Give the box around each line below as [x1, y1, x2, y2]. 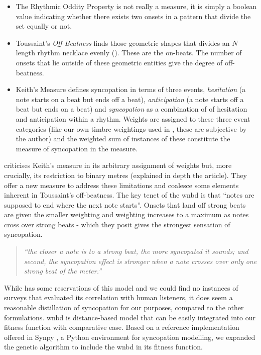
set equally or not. [16, 21, 72, 31]
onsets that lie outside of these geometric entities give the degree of [16, 57, 223, 67]
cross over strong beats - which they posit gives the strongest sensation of [4, 219, 230, 229]
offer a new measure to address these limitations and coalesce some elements [4, 180, 239, 190]
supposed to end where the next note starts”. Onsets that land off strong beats [4, 199, 246, 210]
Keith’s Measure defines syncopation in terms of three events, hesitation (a [16, 84, 246, 95]
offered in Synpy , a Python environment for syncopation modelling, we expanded [4, 331, 255, 342]
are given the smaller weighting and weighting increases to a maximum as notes [4, 209, 249, 220]
